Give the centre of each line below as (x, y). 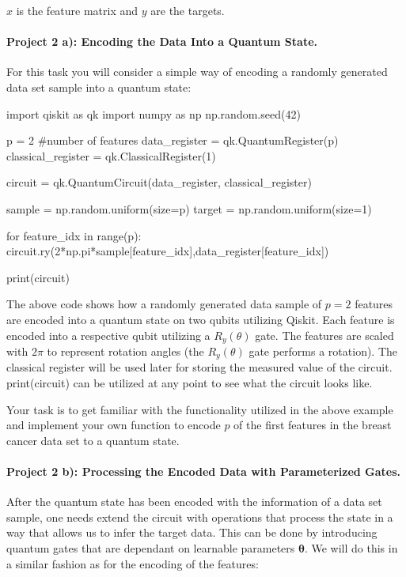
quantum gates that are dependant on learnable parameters (151, 547)
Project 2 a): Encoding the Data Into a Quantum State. (162, 41)
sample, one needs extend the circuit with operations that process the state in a (200, 517)
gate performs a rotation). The (323, 351)
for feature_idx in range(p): (74, 235)
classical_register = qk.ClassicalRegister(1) (111, 155)
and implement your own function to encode (114, 425)
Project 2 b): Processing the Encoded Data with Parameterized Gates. (204, 471)
